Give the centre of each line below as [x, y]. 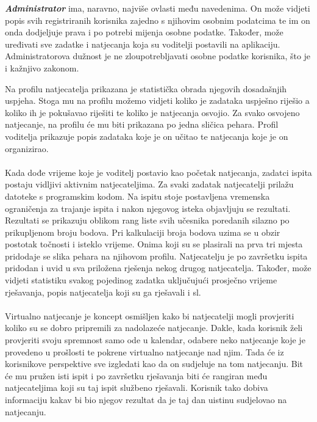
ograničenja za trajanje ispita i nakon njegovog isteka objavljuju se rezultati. [148, 208]
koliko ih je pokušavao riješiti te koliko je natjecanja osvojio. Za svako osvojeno [152, 112]
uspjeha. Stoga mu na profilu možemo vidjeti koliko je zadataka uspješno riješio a [157, 100]
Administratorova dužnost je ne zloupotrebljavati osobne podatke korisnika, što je [158, 56]
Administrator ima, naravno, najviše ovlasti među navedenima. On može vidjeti [158, 8]
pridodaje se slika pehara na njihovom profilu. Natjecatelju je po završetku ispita [156, 256]
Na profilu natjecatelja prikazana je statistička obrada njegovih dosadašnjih [146, 88]
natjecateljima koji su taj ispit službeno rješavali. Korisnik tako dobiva [137, 387]
